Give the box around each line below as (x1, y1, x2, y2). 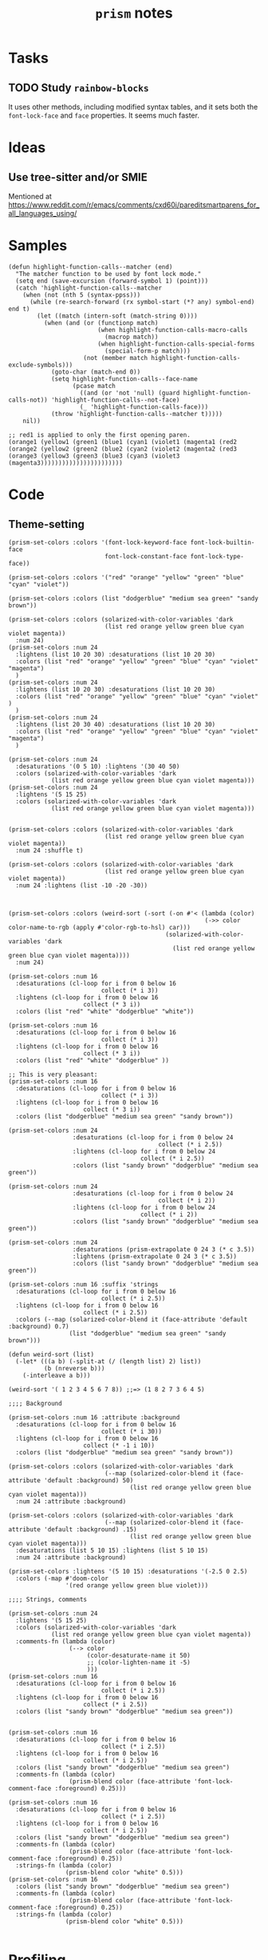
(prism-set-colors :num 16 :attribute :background (8, 1413, 180, 1422)
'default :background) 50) (43, 1476, 134, 1484)
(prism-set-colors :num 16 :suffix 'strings (8, 1280, 159, 1288)
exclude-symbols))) (8, 361, 73, 369)
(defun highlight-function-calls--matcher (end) (8, 262, 173, 271)
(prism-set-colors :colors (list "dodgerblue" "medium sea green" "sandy (8, 594, 259, 602)
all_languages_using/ (8, 209, 77, 218)
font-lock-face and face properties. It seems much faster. (8, 110, 199, 120)
